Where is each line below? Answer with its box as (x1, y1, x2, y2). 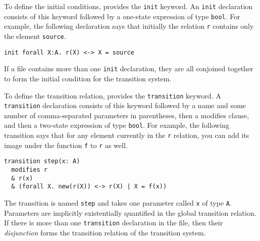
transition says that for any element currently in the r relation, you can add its (4, 130, 249, 140)
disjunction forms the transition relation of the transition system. (4, 227, 206, 237)
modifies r (11, 166, 47, 174)
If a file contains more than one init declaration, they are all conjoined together (4, 63, 253, 74)
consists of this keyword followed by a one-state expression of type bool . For (4, 11, 240, 21)
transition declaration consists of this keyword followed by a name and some (4, 100, 246, 111)
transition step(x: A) (4, 158, 80, 165)
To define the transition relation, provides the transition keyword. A (4, 90, 221, 101)
